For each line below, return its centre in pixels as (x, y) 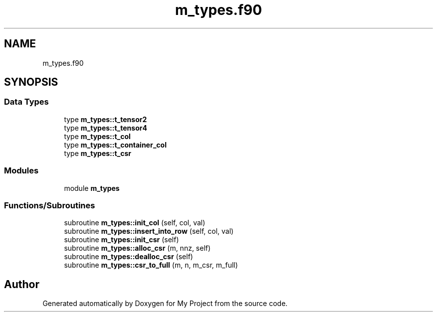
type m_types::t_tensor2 (106, 119)
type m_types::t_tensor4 (106, 128)
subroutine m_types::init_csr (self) (121, 240)
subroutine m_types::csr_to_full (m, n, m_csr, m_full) (151, 265)
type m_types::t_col (97, 136)
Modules (21, 171)
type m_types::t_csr (98, 153)
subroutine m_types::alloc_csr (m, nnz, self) (137, 248)
